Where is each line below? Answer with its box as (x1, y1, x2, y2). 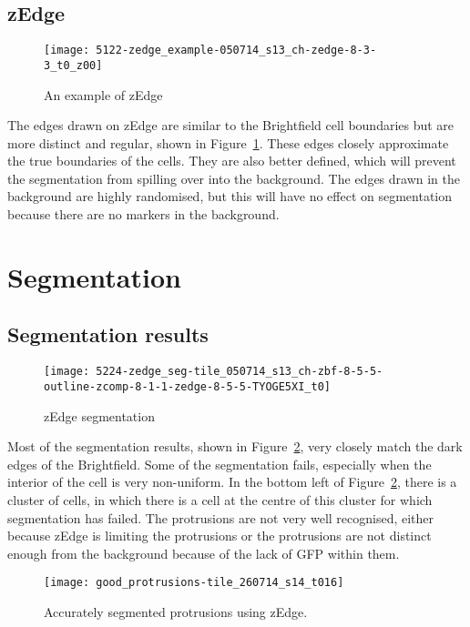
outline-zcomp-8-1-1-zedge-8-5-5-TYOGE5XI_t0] (44, 379, 331, 393)
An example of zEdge (44, 85, 163, 104)
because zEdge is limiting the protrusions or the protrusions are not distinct (7, 526, 432, 545)
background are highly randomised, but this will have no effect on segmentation (7, 187, 453, 206)
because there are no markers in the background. (7, 205, 280, 224)
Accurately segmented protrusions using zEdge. (44, 602, 308, 621)
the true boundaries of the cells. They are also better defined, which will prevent (7, 151, 456, 170)
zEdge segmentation (44, 406, 155, 425)
